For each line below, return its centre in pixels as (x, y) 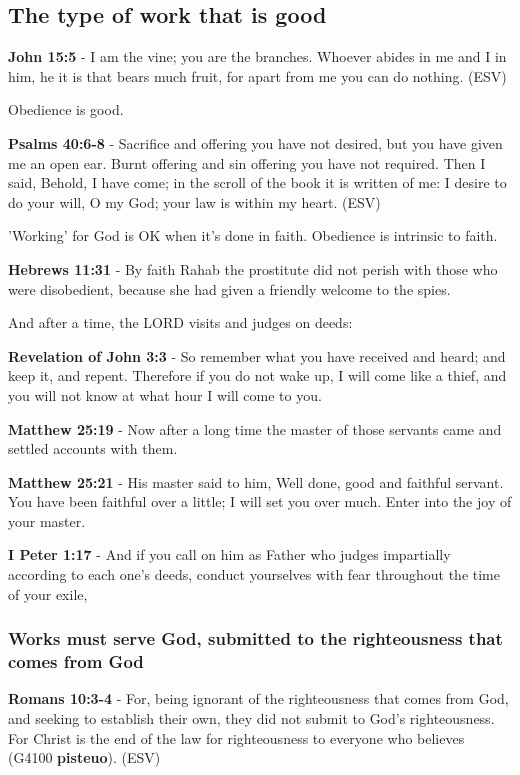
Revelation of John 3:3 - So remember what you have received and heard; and (257, 355)
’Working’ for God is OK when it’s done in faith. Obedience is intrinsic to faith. (253, 235)
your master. (47, 520)
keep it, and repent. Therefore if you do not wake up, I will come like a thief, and (257, 375)
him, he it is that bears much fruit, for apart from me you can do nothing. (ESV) (257, 75)
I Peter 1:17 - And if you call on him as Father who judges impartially (229, 554)
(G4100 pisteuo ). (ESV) (84, 757)
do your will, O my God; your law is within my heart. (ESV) (194, 201)
